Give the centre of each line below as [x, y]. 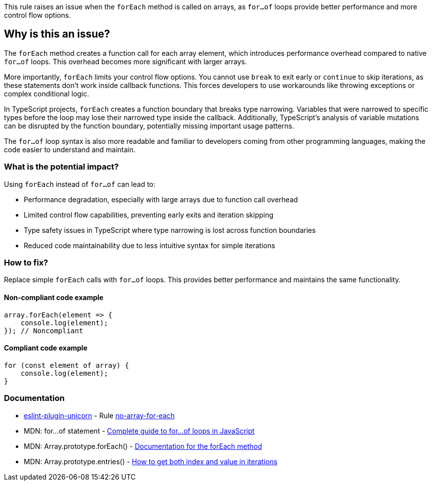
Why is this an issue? [57, 34]
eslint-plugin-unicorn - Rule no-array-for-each [99, 415]
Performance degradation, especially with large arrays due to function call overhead [161, 199]
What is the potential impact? [62, 167]
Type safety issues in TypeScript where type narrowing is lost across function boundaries [170, 230]
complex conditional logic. [47, 93]
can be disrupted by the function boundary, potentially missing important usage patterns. [149, 126]
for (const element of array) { [66, 365]
